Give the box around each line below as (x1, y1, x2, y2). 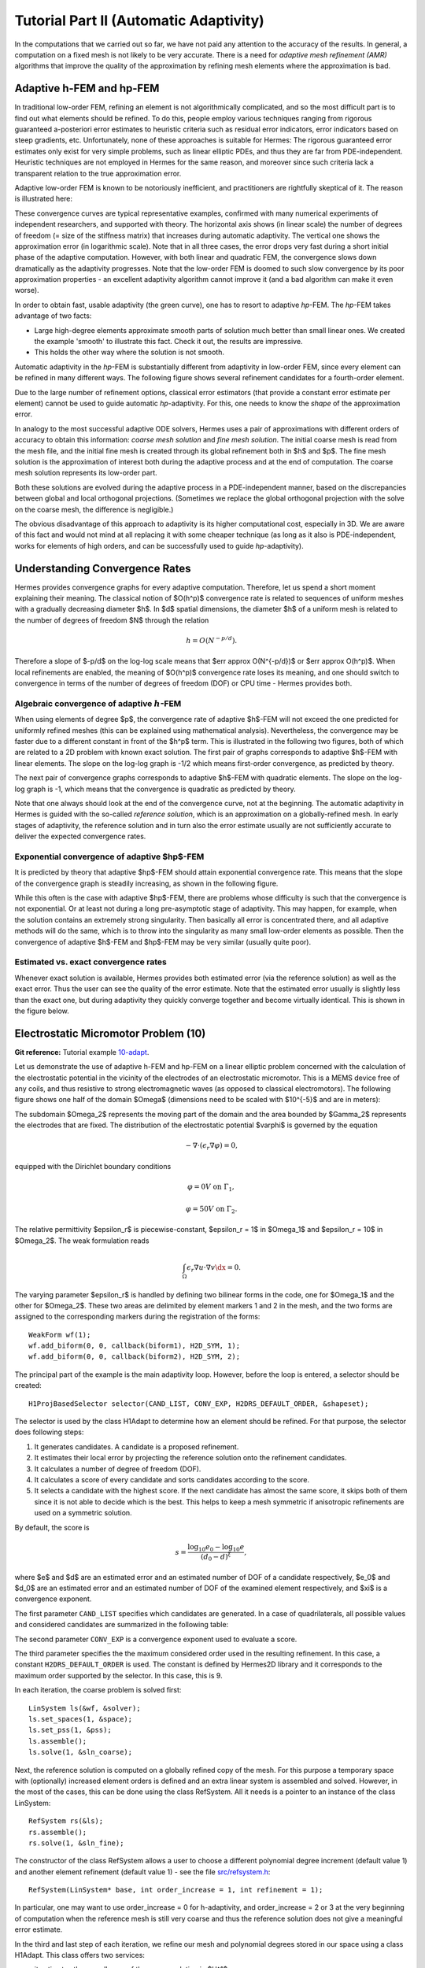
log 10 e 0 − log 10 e (187, 1542, 245, 1553)
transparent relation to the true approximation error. (14, 168, 182, 178)
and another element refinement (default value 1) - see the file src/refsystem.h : (14, 1866, 271, 1877)
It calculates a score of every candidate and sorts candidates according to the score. (34, 1475, 310, 1484)
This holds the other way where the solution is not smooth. (34, 347, 224, 357)
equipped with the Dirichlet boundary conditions (14, 1161, 172, 1171)
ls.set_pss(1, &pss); (28, 1726, 112, 1735)
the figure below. (14, 1006, 70, 1015)
